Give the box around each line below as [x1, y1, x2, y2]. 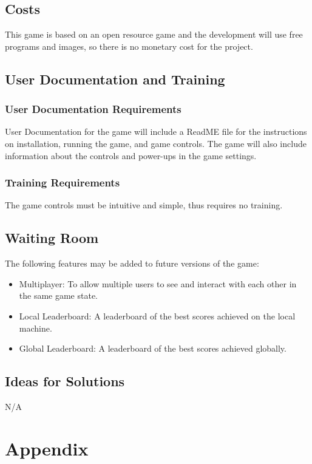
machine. [19, 321, 52, 334]
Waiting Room [5, 228, 99, 247]
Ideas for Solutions [5, 372, 125, 391]
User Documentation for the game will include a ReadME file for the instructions [5, 125, 307, 138]
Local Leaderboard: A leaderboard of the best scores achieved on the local [19, 309, 296, 322]
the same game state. [19, 289, 98, 302]
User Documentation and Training [5, 69, 225, 88]
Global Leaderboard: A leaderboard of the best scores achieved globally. [19, 342, 287, 355]
